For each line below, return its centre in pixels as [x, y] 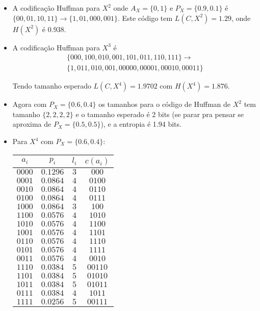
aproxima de [32, 124]
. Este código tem [145, 18]
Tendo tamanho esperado [52, 86]
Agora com [30, 104]
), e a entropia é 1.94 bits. [141, 124]
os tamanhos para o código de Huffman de [165, 104]
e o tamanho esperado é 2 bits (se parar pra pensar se [160, 114]
